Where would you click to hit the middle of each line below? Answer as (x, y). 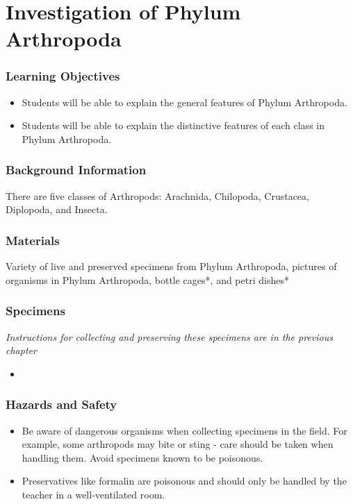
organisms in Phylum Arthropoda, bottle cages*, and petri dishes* (147, 279)
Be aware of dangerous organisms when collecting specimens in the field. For (184, 430)
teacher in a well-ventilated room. (93, 494)
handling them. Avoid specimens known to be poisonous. (142, 457)
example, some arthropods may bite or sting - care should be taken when (178, 444)
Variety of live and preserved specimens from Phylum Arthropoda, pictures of (171, 266)
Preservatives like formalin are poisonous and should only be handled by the (184, 481)
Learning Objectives (63, 76)
